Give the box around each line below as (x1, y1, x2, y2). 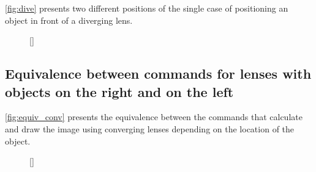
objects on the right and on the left (5, 82, 234, 101)
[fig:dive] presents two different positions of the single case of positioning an (5, 2, 288, 14)
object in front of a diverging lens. (5, 13, 133, 26)
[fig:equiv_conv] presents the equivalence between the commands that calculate (5, 110, 303, 123)
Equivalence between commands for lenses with (5, 64, 312, 83)
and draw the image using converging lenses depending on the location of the (5, 122, 295, 135)
